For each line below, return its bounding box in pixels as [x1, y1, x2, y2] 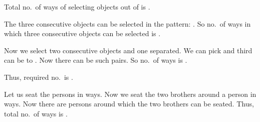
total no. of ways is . [4, 108, 68, 118]
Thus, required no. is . [4, 71, 73, 82]
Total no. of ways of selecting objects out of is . [4, 2, 150, 12]
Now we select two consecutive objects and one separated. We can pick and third [4, 45, 252, 55]
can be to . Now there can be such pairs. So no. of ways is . [4, 55, 187, 65]
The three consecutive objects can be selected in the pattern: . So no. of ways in [4, 18, 251, 29]
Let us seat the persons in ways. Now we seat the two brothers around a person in [4, 88, 256, 99]
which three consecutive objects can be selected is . [4, 28, 161, 39]
